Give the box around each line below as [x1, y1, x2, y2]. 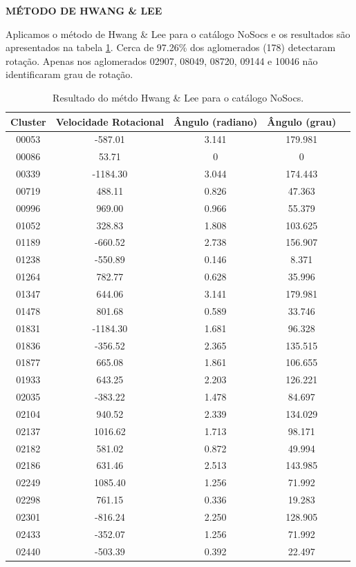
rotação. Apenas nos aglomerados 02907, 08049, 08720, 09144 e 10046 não [6, 53, 318, 68]
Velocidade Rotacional [55, 114, 165, 128]
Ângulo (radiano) [174, 114, 258, 128]
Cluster [10, 114, 46, 128]
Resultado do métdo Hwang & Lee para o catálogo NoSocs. [53, 90, 304, 104]
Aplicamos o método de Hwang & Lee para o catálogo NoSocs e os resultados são [6, 26, 350, 41]
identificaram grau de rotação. [6, 67, 133, 81]
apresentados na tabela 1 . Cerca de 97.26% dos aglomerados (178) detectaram [6, 40, 336, 55]
